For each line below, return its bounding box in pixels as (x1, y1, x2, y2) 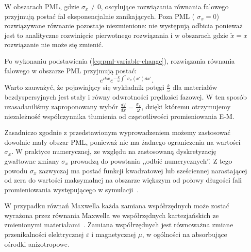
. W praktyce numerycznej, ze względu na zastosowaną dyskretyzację (11, 146, 217, 156)
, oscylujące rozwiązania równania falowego (100, 1, 229, 11)
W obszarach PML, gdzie (4, 1, 80, 11)
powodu (4, 165, 28, 175)
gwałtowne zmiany (4, 155, 59, 166)
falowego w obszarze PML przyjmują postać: (4, 65, 137, 75)
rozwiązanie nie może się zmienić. (4, 39, 103, 50)
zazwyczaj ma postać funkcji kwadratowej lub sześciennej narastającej (39, 165, 247, 175)
